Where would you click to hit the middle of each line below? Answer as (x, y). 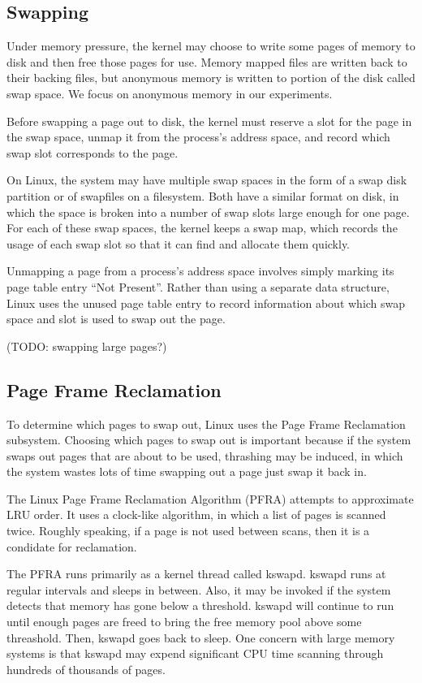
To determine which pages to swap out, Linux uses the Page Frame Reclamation (206, 424)
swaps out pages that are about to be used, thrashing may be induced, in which (205, 455)
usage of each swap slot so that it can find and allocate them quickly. (179, 243)
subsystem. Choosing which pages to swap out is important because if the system (209, 440)
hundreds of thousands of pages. (86, 669)
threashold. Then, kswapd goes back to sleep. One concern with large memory (201, 637)
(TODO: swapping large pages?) (87, 346)
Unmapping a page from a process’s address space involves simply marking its (200, 271)
